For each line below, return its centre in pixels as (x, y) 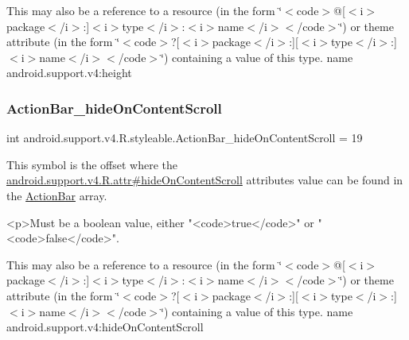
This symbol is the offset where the (92, 164)
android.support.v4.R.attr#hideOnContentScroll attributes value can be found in (205, 180)
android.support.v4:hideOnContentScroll (105, 327)
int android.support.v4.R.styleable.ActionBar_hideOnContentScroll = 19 (185, 138)
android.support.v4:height (69, 73)
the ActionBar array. (57, 195)
